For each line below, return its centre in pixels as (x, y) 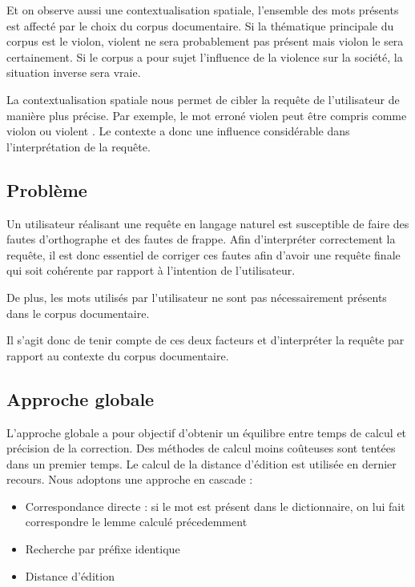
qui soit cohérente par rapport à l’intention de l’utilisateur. (151, 270)
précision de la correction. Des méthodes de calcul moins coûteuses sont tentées (201, 448)
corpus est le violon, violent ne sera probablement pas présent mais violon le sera (205, 41)
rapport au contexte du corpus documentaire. (118, 355)
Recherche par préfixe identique (103, 549)
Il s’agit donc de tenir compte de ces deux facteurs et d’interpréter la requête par (205, 340)
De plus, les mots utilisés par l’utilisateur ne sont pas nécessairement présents (197, 297)
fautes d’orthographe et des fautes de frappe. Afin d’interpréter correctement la (201, 239)
